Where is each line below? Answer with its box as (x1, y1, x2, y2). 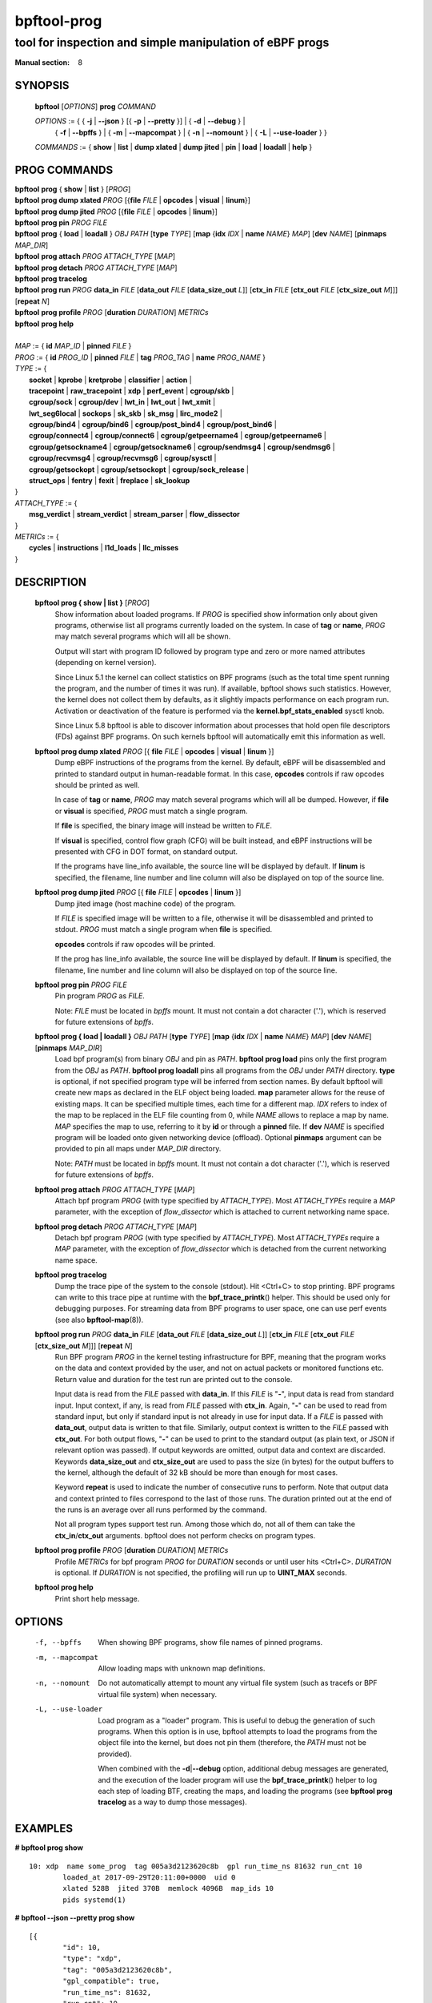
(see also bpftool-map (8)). (54, 1315, 144, 1324)
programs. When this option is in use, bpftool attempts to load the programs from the (98, 1727, 378, 1736)
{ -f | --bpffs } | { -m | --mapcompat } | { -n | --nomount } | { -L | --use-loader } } (54, 127, 328, 137)
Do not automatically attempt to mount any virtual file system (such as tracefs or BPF (98, 1679, 378, 1688)
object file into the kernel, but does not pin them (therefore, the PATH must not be (98, 1738, 367, 1747)
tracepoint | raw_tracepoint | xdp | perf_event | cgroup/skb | (29, 385, 234, 396)
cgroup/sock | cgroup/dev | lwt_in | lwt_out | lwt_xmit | (29, 397, 216, 407)
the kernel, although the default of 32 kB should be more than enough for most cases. (54, 1467, 338, 1477)
